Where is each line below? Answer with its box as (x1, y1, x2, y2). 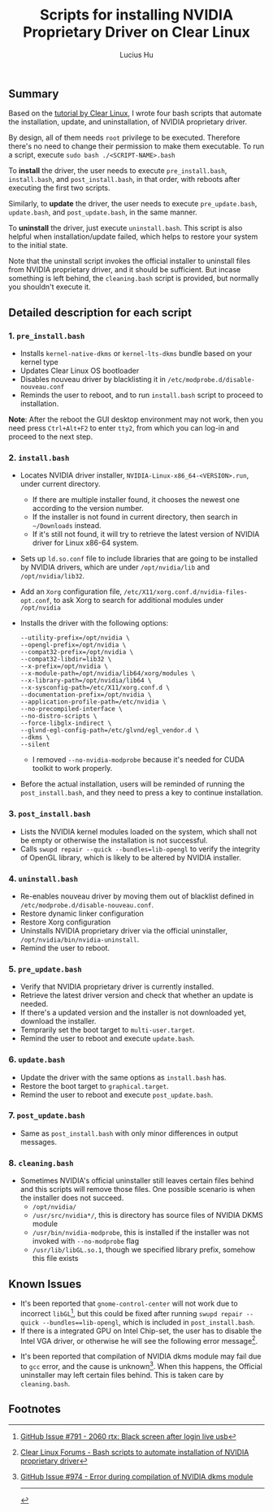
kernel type (19, 357, 59, 367)
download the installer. (19, 1016, 97, 1026)
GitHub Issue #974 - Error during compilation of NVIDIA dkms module (19, 1471, 253, 1481)
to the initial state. (8, 240, 68, 250)
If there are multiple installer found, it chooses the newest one (32, 495, 240, 505)
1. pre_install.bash (8, 330, 85, 341)
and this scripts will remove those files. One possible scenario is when (19, 1185, 256, 1194)
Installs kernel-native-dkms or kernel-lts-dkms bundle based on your (19, 349, 253, 358)
